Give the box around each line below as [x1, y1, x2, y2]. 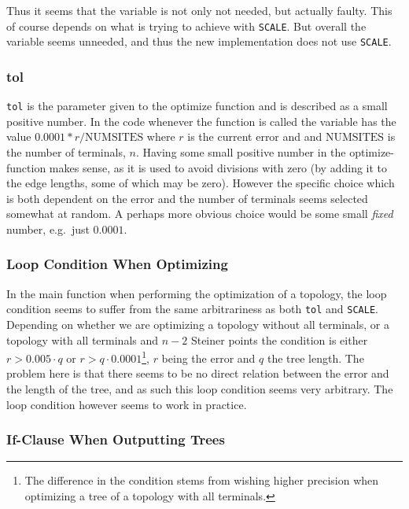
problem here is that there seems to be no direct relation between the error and [6, 365, 389, 382]
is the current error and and [187, 128, 322, 145]
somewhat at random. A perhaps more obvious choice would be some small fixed [6, 205, 393, 222]
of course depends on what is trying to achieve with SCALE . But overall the [6, 17, 367, 34]
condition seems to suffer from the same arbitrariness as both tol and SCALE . [6, 301, 378, 317]
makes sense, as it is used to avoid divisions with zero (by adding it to [49, 159, 388, 175]
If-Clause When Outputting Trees [6, 430, 225, 449]
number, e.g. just [6, 220, 90, 237]
